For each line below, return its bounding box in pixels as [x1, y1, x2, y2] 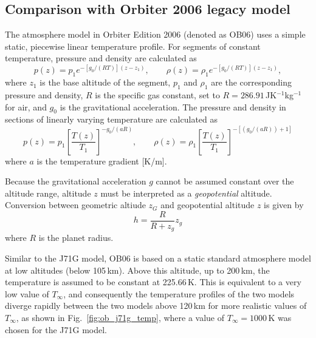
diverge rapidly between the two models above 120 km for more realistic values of [5, 299, 307, 312]
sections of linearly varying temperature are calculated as [5, 113, 218, 126]
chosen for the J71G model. [5, 323, 108, 336]
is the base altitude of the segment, [39, 76, 171, 89]
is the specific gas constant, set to [95, 89, 220, 101]
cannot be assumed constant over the [156, 175, 294, 188]
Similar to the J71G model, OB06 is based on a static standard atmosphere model [5, 251, 311, 264]
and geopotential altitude [160, 198, 255, 211]
